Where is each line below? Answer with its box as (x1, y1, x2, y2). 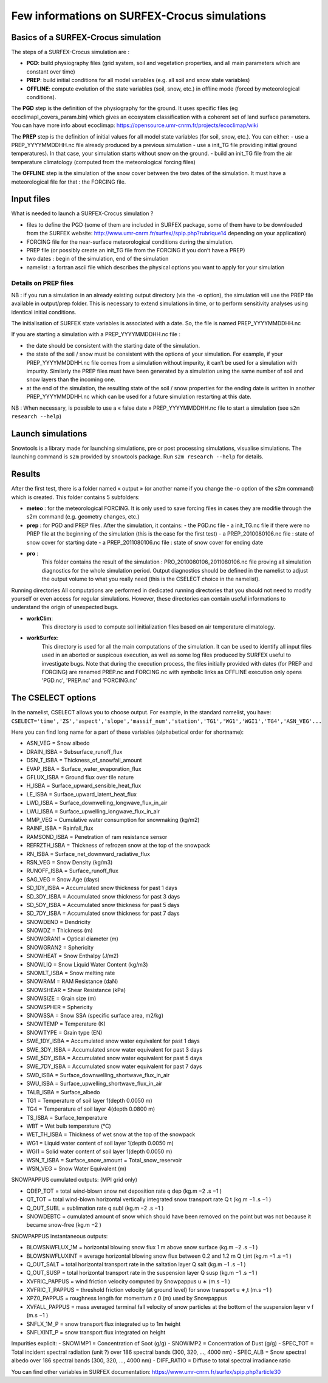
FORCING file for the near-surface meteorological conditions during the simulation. (26, 238, 234, 246)
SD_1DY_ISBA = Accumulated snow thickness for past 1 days (26, 885, 177, 892)
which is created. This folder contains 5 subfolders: (11, 493, 140, 501)
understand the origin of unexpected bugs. (11, 604, 118, 611)
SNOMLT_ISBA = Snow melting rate (26, 970, 115, 977)
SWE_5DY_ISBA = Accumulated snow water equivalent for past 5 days (26, 1054, 203, 1061)
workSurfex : (26, 634, 59, 641)
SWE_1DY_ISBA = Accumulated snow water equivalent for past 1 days (26, 1037, 200, 1045)
